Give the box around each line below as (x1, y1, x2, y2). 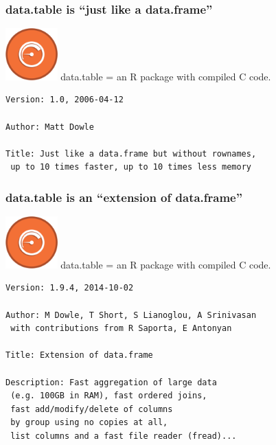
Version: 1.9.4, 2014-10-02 (5, 283, 134, 293)
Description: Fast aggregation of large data (5, 377, 217, 387)
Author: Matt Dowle (5, 122, 94, 132)
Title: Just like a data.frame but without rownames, (5, 148, 257, 159)
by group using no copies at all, (10, 418, 168, 428)
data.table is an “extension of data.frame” (5, 188, 243, 205)
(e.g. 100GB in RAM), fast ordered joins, (10, 391, 207, 401)
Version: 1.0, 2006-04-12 (5, 95, 124, 105)
